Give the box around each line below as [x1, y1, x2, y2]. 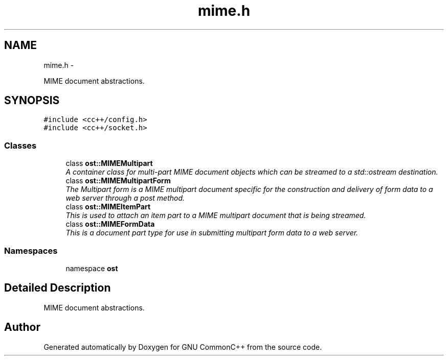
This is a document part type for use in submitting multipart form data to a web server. [65, 228, 359, 237]
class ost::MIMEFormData [65, 220, 155, 229]
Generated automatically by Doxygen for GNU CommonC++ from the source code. [43, 342, 322, 351]
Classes [4, 140, 37, 151]
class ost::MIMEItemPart [65, 202, 151, 211]
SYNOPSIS [4, 94, 60, 107]
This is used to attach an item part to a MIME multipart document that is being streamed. [65, 211, 366, 220]
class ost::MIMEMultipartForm [65, 176, 171, 185]
